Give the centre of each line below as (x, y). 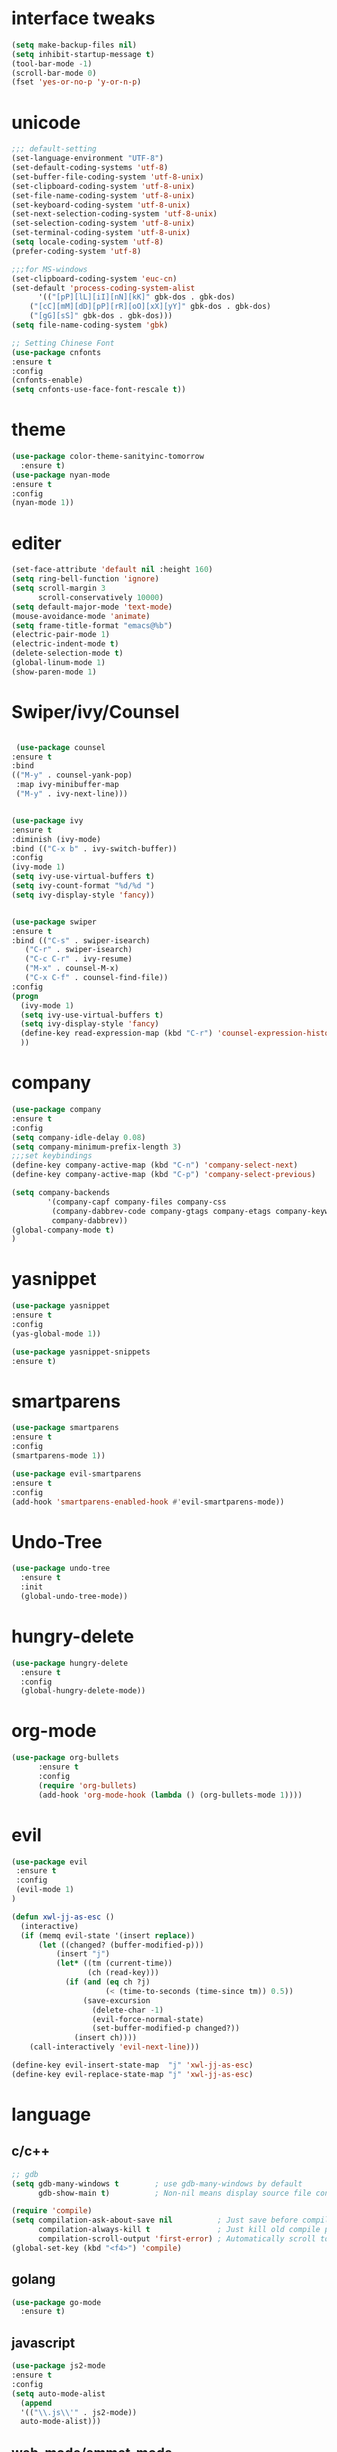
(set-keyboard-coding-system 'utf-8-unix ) (101, 205)
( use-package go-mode (56, 2302)
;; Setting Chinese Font (63, 343)
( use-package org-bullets (65, 1758)
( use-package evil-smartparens (76, 1473)
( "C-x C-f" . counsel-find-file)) (96, 978)
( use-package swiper (54, 922)
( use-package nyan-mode (61, 475)
